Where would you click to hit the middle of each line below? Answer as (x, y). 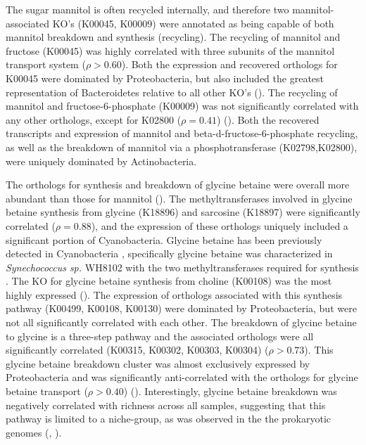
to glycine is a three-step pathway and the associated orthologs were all (160, 336)
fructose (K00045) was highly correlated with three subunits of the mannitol (170, 50)
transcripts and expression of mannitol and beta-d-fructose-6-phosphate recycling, (182, 133)
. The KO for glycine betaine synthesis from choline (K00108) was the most (169, 281)
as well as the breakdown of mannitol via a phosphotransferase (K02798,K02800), (182, 147)
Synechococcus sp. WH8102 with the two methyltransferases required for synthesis (182, 267)
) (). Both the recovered (268, 119)
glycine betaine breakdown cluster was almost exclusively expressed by (158, 363)
